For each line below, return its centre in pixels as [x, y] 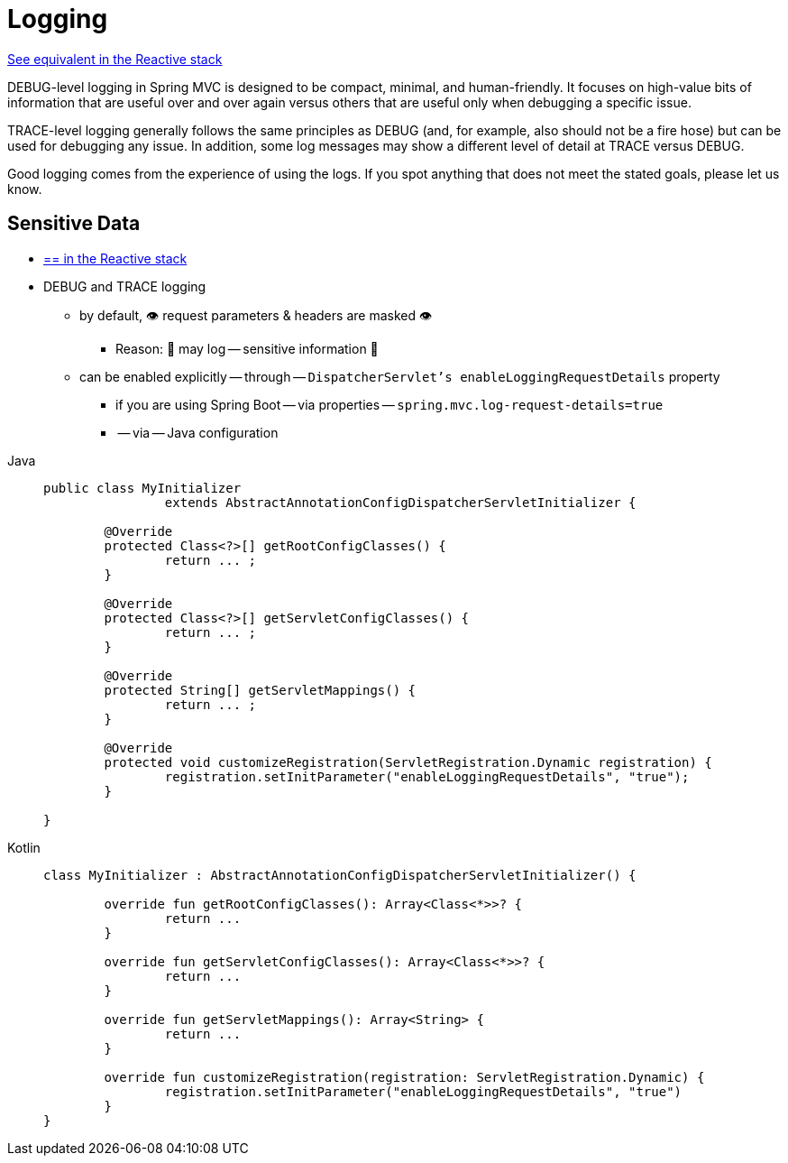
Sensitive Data [74, 224]
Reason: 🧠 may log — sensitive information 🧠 [247, 348]
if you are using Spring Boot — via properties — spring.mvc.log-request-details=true [389, 404]
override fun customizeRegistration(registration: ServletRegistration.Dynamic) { [404, 1077]
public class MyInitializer [142, 488]
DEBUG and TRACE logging [125, 286]
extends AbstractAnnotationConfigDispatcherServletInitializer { [400, 502]
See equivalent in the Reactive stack [115, 59]
